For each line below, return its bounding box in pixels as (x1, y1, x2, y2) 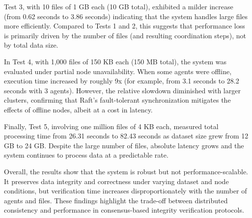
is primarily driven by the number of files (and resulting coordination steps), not (4, 30, 247, 40)
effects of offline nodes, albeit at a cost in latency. (4, 104, 153, 114)
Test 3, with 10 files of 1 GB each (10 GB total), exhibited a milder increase (4, 1, 233, 11)
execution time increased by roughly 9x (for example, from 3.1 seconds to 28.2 (4, 76, 239, 86)
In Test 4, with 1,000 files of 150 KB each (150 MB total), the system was (4, 56, 226, 66)
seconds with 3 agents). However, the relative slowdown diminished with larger (4, 85, 241, 95)
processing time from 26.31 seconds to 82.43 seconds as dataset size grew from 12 (4, 131, 249, 141)
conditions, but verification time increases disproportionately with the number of (4, 186, 247, 196)
